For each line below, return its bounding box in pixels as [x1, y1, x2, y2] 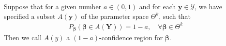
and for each [139, 1, 176, 11]
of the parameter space [81, 11, 149, 21]
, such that [159, 11, 191, 21]
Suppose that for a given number [4, 1, 102, 11]
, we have [195, 1, 223, 11]
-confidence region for [99, 32, 163, 43]
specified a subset [4, 11, 56, 21]
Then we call [4, 32, 42, 43]
